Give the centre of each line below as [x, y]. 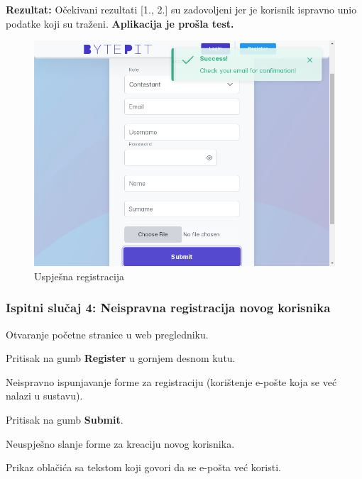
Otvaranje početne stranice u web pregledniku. [107, 334]
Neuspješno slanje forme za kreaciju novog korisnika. [120, 443]
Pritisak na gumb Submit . [65, 419]
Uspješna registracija [79, 276]
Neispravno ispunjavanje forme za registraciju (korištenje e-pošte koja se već [171, 381]
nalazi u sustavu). [44, 396]
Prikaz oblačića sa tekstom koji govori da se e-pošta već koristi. [143, 467]
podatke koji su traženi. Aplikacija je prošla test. [120, 23]
